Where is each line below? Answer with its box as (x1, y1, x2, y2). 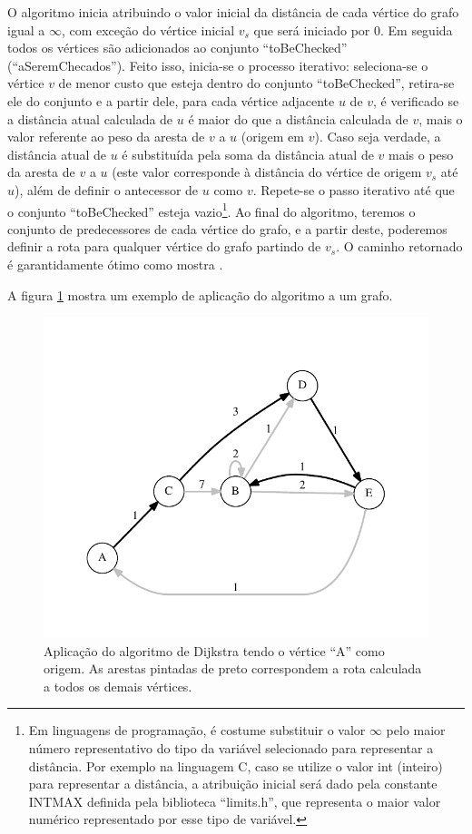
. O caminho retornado (336, 237, 463, 256)
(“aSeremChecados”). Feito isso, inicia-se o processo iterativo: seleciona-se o (7, 55, 428, 74)
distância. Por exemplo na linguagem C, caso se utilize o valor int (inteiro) (28, 756, 443, 775)
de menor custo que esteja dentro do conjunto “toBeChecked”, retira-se (58, 74, 455, 93)
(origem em (241, 127, 304, 146)
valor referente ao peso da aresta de (7, 127, 205, 146)
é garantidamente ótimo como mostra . (7, 254, 223, 273)
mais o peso (388, 144, 454, 163)
